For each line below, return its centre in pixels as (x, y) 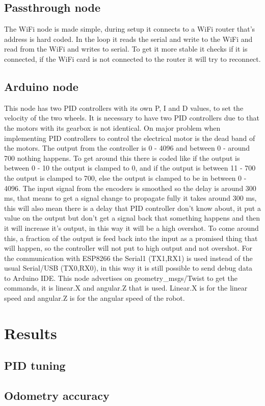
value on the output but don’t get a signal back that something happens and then (132, 218)
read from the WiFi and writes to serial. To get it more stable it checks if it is (126, 49)
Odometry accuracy (57, 396)
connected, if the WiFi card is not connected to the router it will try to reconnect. (132, 58)
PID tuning (35, 365)
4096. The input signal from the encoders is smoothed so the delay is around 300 (130, 188)
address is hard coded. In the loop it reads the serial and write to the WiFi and (128, 39)
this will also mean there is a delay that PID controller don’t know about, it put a (132, 208)
